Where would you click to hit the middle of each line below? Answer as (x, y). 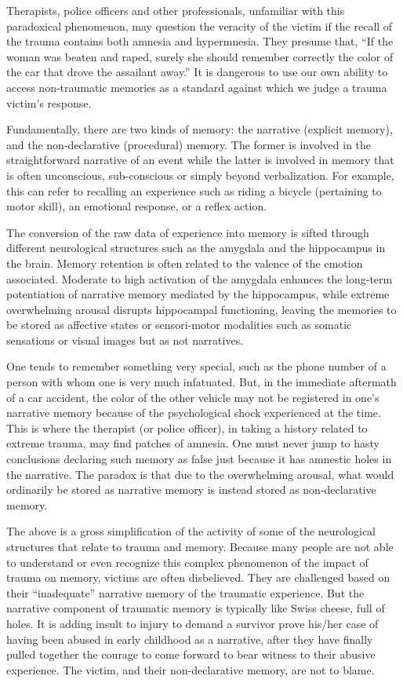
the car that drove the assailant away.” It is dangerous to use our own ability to (197, 72)
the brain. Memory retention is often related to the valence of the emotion (185, 263)
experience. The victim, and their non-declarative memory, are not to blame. (191, 669)
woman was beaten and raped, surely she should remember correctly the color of (200, 56)
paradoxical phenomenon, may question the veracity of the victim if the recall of (200, 26)
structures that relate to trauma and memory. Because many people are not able (200, 546)
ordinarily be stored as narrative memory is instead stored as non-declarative (191, 489)
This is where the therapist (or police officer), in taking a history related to (187, 427)
